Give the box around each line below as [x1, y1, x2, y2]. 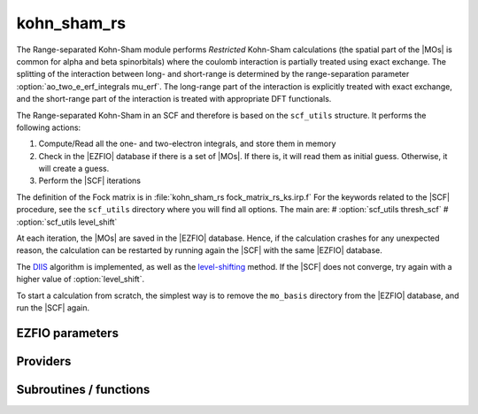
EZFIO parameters [16, 326, 119, 341]
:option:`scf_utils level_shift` [16, 217, 118, 227]
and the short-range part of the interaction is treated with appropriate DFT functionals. [16, 94, 332, 104]
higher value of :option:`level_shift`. [16, 274, 145, 285]
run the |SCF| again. [16, 302, 90, 313]
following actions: [16, 122, 81, 133]
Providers [16, 354, 72, 369]
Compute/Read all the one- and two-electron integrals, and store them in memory [38, 138, 336, 149]
